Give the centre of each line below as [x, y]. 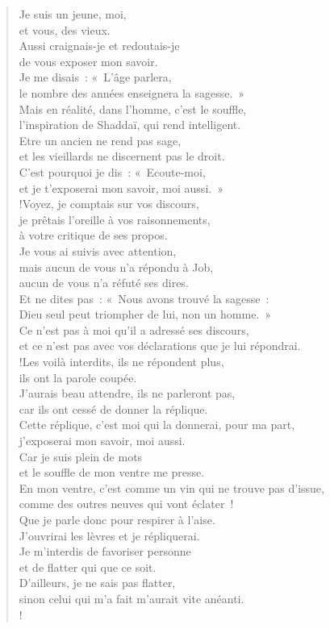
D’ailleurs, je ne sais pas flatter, [97, 583]
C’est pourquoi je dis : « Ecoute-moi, [112, 171]
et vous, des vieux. [65, 29]
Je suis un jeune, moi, [73, 14]
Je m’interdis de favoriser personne [105, 551]
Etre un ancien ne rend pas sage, [100, 140]
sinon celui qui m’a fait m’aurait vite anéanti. [132, 598]
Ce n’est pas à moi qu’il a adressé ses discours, [134, 329]
